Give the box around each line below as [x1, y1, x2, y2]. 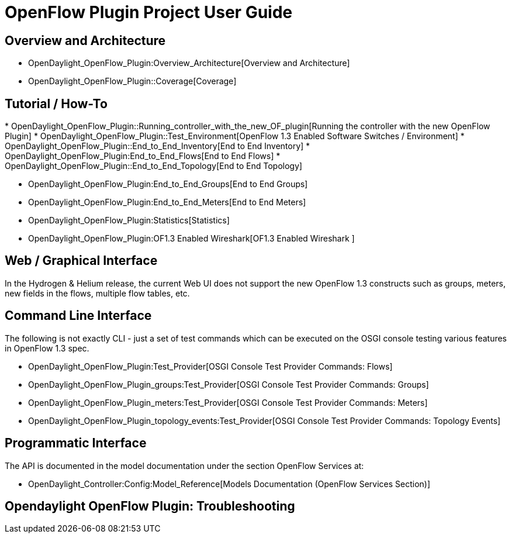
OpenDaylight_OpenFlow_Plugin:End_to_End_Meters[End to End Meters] [28, 197, 306, 208]
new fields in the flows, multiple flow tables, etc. [5, 288, 190, 298]
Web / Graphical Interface [5, 253, 158, 268]
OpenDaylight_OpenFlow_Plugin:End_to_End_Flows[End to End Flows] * [5, 151, 281, 161]
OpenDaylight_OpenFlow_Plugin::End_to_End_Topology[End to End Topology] [5, 161, 302, 171]
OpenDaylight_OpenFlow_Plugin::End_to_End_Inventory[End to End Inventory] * [5, 141, 310, 151]
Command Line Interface [5, 308, 152, 323]
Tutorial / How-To [5, 96, 108, 111]
